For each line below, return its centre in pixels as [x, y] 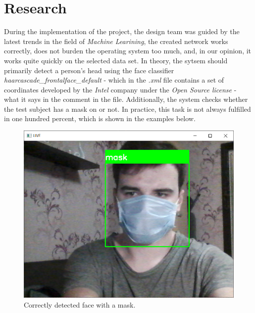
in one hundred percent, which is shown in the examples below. [100, 118]
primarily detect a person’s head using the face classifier [89, 70]
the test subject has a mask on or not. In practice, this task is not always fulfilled [127, 109]
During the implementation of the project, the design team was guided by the [122, 31]
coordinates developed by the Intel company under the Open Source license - [120, 89]
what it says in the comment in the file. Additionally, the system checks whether [126, 99]
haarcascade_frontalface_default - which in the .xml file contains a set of [114, 80]
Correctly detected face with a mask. [80, 305]
